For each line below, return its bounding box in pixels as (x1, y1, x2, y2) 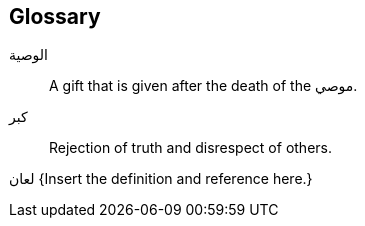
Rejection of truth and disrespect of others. (49, 139, 332, 157)
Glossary (9, 4, 101, 29)
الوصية (9, 46, 49, 64)
